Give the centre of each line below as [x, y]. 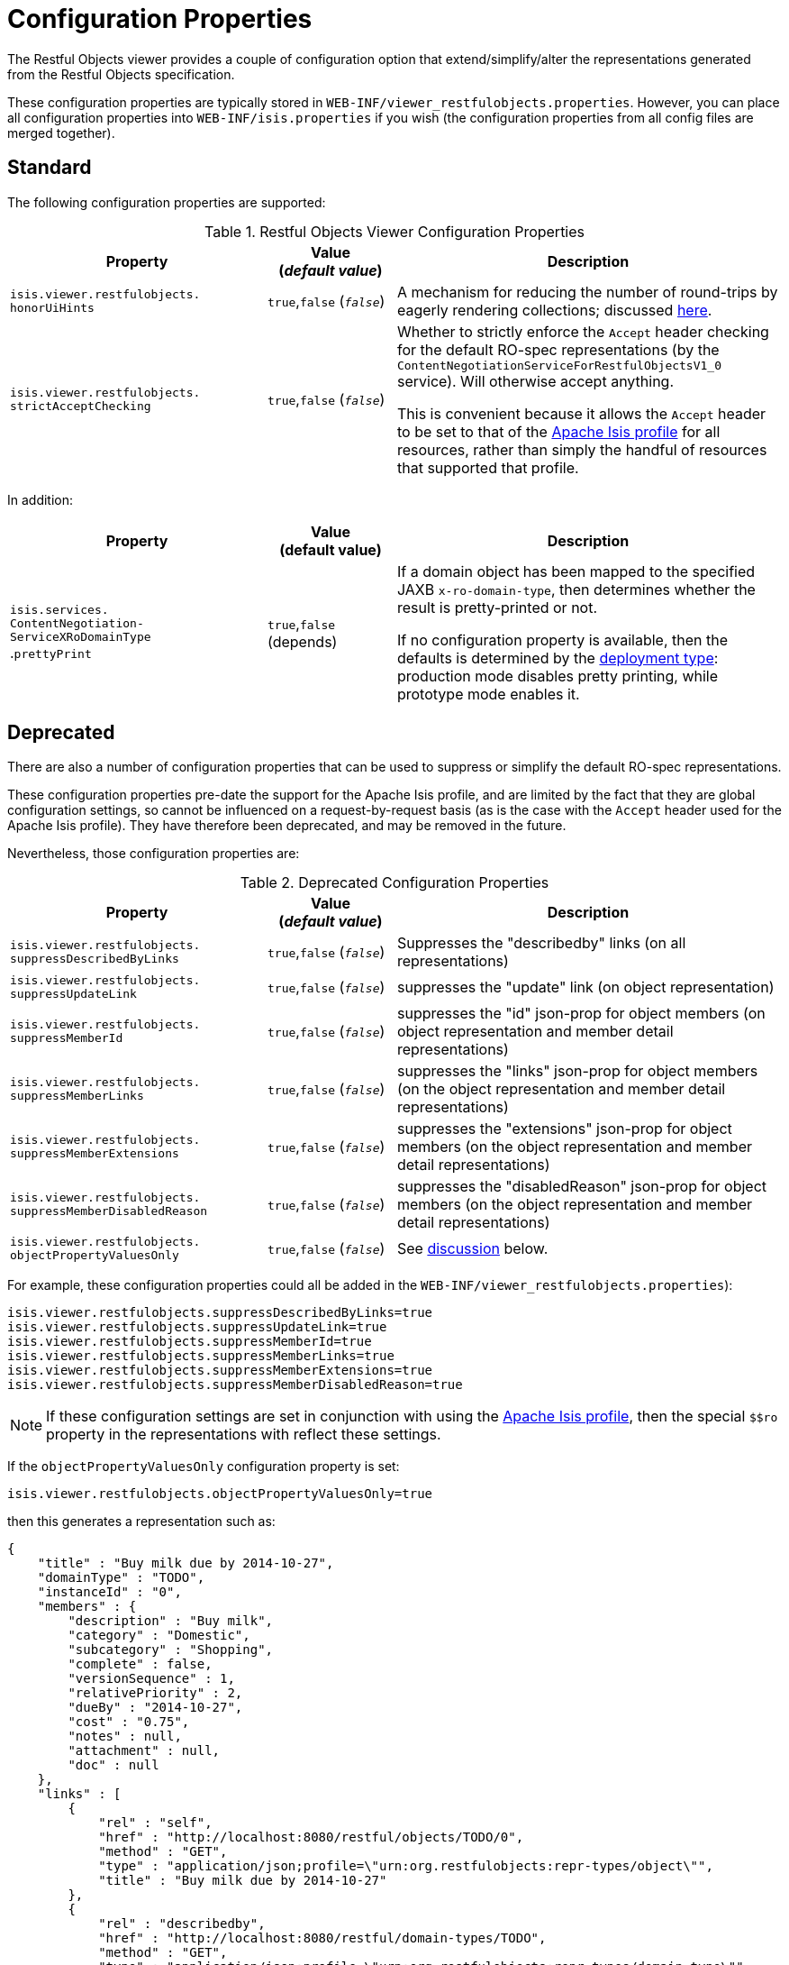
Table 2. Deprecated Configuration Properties [394, 883]
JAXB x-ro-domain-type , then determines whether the [576, 589]
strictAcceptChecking [81, 407]
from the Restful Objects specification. [121, 74]
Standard [50, 168]
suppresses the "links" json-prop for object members [577, 1071]
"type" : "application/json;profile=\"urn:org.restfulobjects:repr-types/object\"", [406, 1866]
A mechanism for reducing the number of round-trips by [587, 292]
